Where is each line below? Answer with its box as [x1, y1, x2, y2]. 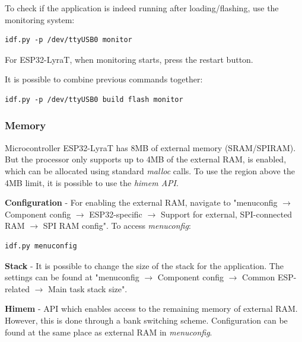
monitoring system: [5, 13, 75, 25]
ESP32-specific [89, 207, 142, 220]
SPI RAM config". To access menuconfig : [43, 219, 191, 232]
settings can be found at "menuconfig [5, 271, 139, 283]
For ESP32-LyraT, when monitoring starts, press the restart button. [5, 53, 253, 65]
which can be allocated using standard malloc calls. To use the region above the [5, 164, 295, 177]
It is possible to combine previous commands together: [5, 73, 203, 85]
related [5, 282, 30, 295]
